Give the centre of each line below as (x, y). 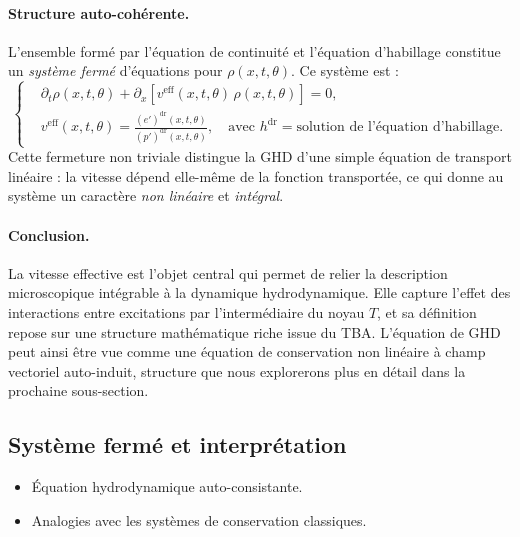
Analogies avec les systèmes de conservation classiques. (199, 519)
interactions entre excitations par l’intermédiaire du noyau (186, 312)
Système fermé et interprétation (177, 444)
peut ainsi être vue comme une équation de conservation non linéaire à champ (247, 351)
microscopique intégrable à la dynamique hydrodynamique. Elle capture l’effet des (259, 292)
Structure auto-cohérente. (99, 12)
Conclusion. (49, 234)
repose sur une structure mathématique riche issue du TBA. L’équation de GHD (254, 331)
